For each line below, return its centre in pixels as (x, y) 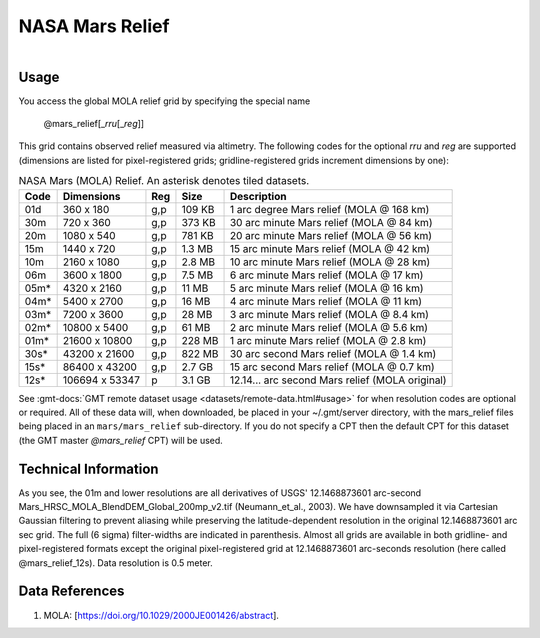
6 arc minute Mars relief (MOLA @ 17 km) (326, 275)
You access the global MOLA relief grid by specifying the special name (164, 101)
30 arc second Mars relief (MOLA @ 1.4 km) (333, 353)
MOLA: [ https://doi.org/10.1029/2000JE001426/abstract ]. (161, 615)
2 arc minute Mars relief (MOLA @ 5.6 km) (329, 327)
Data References (71, 591)
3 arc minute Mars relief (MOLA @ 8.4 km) (329, 314)
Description (258, 196)
